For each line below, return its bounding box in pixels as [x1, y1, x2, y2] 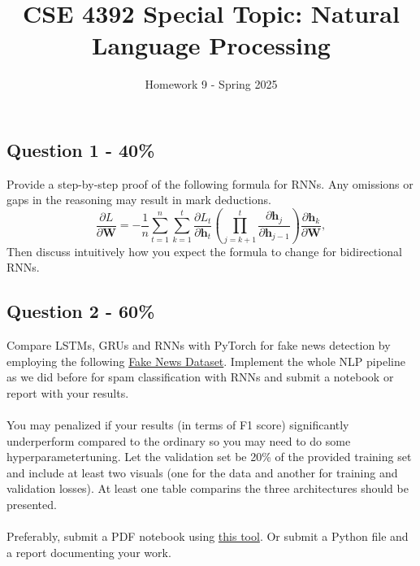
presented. [6, 495, 57, 512]
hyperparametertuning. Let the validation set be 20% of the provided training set [6, 448, 412, 465]
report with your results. [6, 384, 129, 401]
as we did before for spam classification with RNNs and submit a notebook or [6, 368, 394, 385]
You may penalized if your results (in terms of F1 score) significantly [6, 416, 349, 433]
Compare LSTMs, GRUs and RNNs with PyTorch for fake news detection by [6, 337, 391, 354]
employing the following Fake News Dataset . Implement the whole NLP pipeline [6, 352, 405, 369]
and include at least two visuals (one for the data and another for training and [6, 464, 398, 481]
